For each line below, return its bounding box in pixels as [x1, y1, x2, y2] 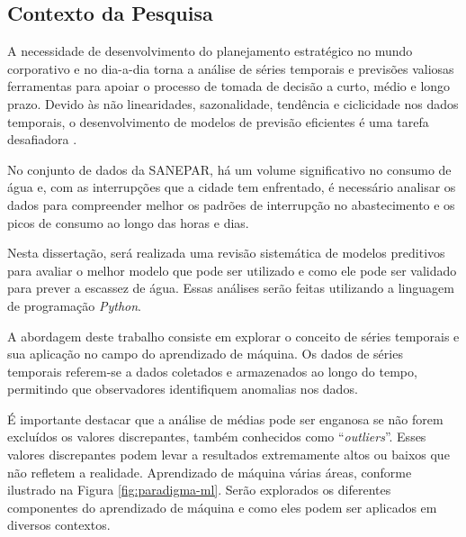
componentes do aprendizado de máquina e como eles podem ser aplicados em [7, 497, 437, 516]
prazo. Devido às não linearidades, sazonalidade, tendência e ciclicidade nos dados [7, 94, 459, 113]
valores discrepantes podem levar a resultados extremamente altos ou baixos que [7, 445, 450, 464]
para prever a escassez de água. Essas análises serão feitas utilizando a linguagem [7, 278, 454, 297]
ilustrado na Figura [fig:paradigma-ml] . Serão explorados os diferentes [7, 480, 391, 499]
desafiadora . [7, 130, 77, 149]
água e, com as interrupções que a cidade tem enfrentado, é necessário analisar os [7, 177, 456, 196]
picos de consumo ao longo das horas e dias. [7, 213, 249, 232]
